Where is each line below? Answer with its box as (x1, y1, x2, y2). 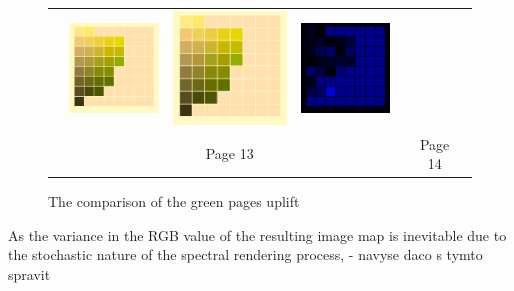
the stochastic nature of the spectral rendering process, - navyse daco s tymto (8, 244, 483, 265)
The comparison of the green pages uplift (48, 191, 300, 212)
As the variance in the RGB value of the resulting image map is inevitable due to (8, 224, 507, 245)
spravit (8, 263, 51, 284)
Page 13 (205, 143, 254, 164)
